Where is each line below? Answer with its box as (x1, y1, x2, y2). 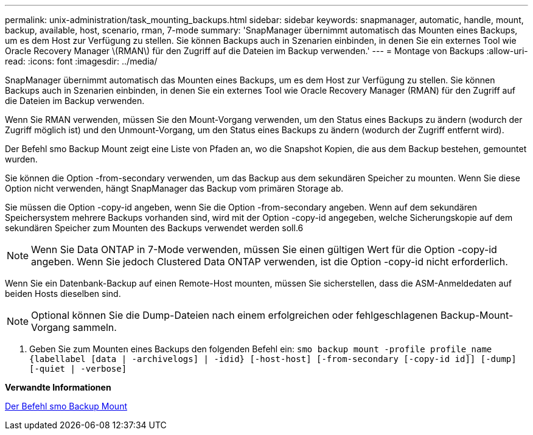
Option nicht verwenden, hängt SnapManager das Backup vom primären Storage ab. (5, 183, 344, 193)
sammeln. (72, 321, 117, 333)
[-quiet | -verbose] (29, 364, 127, 374)
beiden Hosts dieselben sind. (5, 288, 121, 299)
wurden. (5, 154, 38, 164)
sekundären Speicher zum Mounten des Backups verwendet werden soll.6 (5, 223, 304, 233)
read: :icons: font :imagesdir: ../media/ (5, 56, 158, 66)
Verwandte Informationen (5, 382, 111, 392)
